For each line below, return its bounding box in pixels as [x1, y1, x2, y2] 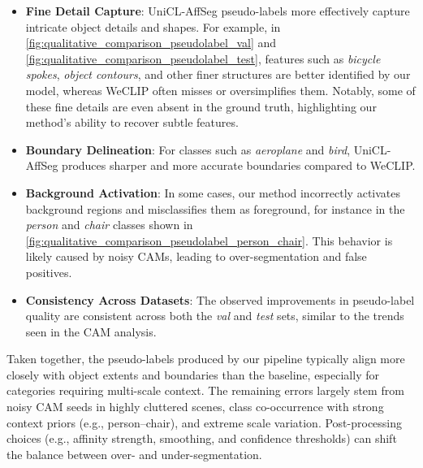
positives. [25, 263, 72, 280]
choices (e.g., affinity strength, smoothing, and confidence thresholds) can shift [6, 430, 397, 447]
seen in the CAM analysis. [25, 323, 157, 340]
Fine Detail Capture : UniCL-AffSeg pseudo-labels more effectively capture [25, 2, 410, 19]
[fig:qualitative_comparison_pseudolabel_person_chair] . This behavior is [25, 232, 393, 249]
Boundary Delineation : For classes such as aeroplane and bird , [25, 141, 351, 158]
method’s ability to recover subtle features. [25, 114, 239, 131]
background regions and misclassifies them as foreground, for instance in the [25, 200, 405, 217]
